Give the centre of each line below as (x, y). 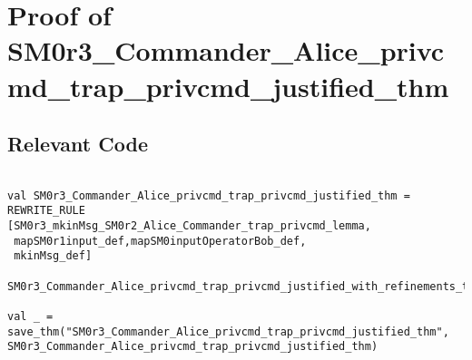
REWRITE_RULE (46, 211)
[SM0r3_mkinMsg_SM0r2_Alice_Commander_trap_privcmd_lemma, (189, 225)
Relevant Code (78, 144)
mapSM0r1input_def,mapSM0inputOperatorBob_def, (160, 241)
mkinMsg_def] (53, 256)
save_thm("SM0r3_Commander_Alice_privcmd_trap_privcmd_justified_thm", (228, 331)
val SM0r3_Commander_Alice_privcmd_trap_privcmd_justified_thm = (209, 195)
